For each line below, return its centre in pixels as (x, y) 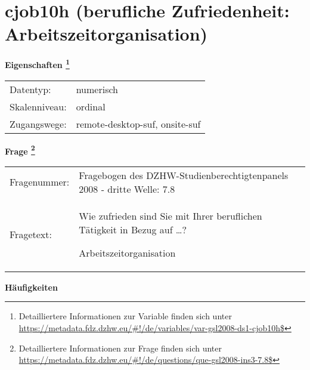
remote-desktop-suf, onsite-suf (138, 124)
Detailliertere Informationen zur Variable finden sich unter (125, 316)
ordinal (91, 106)
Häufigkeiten (31, 287)
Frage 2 (20, 150)
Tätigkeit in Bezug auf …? (133, 229)
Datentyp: (30, 89)
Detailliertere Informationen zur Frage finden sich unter (120, 348)
